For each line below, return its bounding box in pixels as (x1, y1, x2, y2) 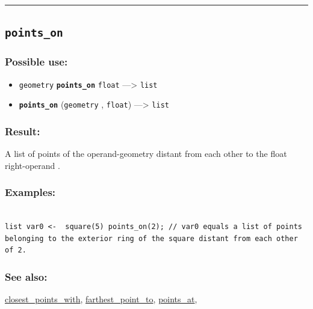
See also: (5, 269, 48, 284)
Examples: (5, 185, 56, 200)
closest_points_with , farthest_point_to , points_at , (5, 293, 197, 305)
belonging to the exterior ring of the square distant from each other (5, 234, 298, 243)
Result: (5, 123, 40, 138)
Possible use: (5, 54, 68, 69)
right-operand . (5, 159, 60, 171)
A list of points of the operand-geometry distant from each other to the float (5, 147, 287, 160)
